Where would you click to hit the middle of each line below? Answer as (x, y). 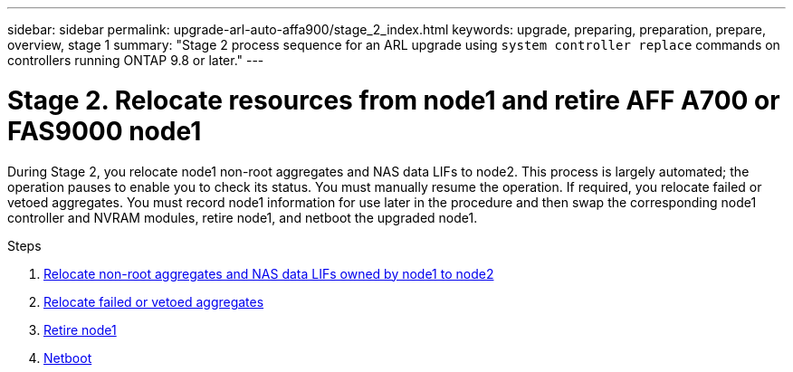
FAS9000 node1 (105, 131)
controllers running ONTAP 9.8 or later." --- (136, 60)
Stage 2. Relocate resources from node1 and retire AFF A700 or (394, 100)
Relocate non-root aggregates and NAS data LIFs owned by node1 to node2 (269, 273)
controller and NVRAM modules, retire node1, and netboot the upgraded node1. (243, 217)
